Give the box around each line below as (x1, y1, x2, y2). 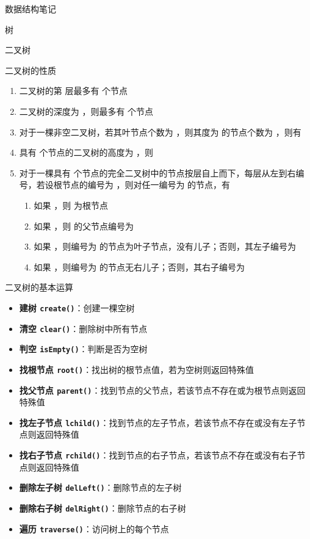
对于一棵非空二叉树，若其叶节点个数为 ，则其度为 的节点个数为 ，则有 (19, 125, 301, 138)
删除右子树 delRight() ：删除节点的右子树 (19, 501, 186, 514)
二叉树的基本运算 (5, 281, 73, 294)
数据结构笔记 (5, 2, 56, 15)
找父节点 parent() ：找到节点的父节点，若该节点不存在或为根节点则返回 (19, 383, 306, 396)
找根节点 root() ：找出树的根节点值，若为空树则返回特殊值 (19, 363, 254, 375)
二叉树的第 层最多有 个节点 (19, 84, 128, 97)
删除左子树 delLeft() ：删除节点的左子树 (19, 481, 182, 494)
